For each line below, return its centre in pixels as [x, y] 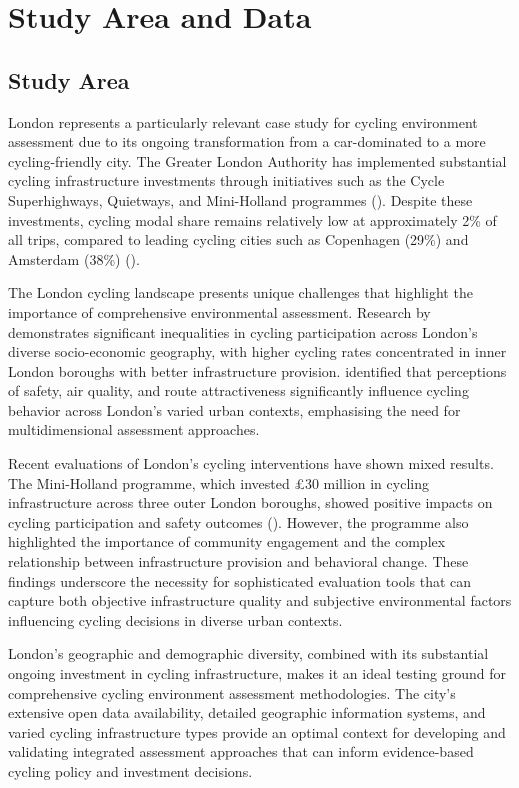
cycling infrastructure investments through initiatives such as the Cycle [226, 180]
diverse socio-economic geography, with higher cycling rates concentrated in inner [257, 351]
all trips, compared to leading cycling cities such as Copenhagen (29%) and [238, 239]
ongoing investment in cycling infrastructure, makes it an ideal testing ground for [257, 673]
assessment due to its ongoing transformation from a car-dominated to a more [247, 141]
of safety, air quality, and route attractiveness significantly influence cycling [238, 390]
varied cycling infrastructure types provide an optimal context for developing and [257, 731]
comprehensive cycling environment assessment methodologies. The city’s [232, 692]
